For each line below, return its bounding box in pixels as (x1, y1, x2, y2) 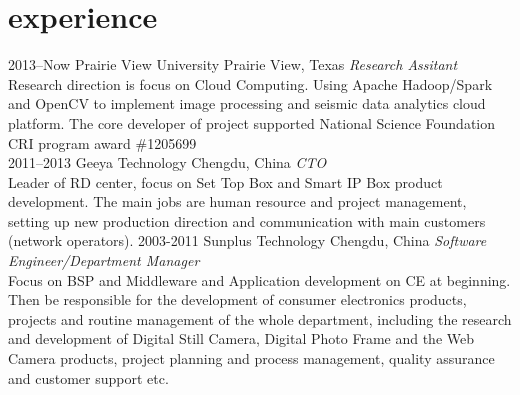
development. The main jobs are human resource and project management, (8, 191, 467, 212)
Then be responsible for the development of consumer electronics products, (8, 289, 467, 310)
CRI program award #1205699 (8, 132, 197, 153)
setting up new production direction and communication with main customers (8, 210, 486, 231)
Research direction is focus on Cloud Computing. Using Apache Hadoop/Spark (8, 73, 493, 94)
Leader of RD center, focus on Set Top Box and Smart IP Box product (8, 171, 443, 192)
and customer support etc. (8, 367, 169, 388)
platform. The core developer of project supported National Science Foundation (8, 112, 496, 133)
